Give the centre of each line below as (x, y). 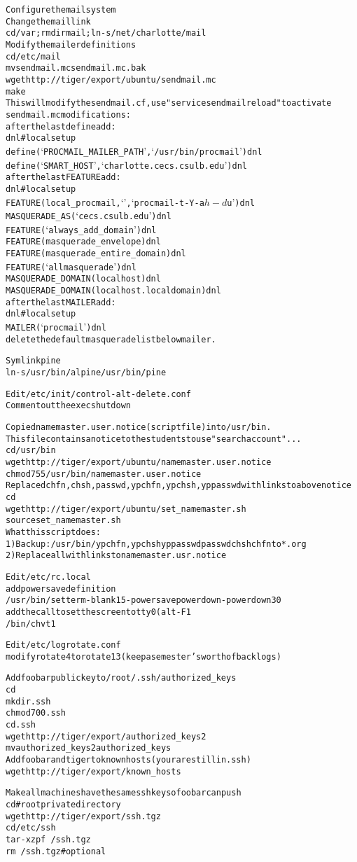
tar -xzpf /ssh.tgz (48, 840)
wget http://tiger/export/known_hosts (93, 771)
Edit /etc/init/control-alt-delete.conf (98, 394)
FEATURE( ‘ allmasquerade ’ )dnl (71, 266)
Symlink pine (33, 361)
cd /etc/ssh (31, 828)
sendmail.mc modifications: (68, 114)
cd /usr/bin (31, 451)
